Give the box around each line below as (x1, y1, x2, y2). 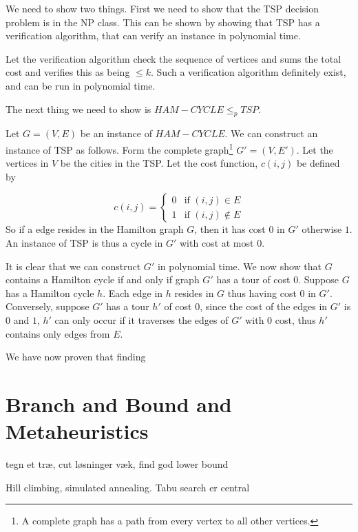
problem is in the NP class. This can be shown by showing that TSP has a (6, 14, 320, 29)
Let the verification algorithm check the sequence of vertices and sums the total (6, 51, 341, 65)
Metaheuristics (6, 417, 149, 445)
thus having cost (227, 285, 297, 300)
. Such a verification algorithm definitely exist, (151, 65, 346, 79)
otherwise (302, 222, 342, 236)
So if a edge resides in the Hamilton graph (6, 222, 184, 236)
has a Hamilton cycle (6, 285, 94, 300)
